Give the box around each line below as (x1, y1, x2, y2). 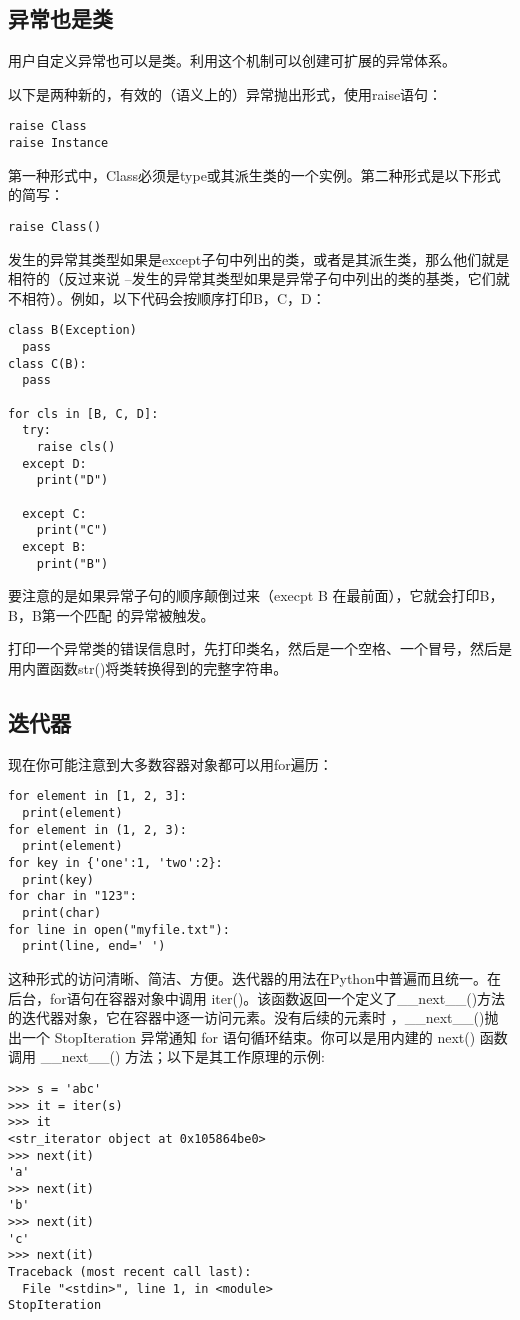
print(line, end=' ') (22, 939, 166, 954)
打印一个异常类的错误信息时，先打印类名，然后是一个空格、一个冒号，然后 (8, 638, 498, 659)
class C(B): (8, 356, 87, 371)
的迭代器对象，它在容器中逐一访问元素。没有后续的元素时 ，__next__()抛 (8, 1007, 499, 1028)
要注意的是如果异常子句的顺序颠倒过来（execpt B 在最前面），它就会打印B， (8, 585, 504, 606)
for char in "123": (8, 889, 137, 904)
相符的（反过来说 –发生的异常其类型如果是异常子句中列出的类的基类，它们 (8, 268, 496, 289)
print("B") (36, 556, 109, 571)
